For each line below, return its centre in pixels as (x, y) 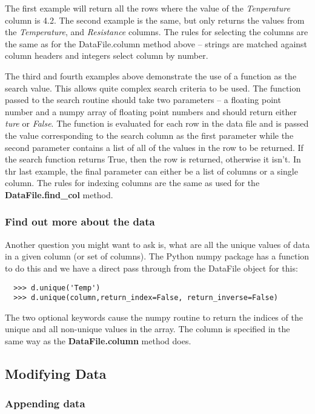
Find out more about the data (80, 222)
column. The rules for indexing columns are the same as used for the (132, 183)
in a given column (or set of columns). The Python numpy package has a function (157, 256)
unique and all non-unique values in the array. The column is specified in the (148, 329)
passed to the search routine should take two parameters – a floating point (143, 100)
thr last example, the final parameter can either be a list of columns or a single (151, 171)
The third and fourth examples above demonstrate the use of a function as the (151, 75)
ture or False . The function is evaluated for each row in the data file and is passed (157, 123)
